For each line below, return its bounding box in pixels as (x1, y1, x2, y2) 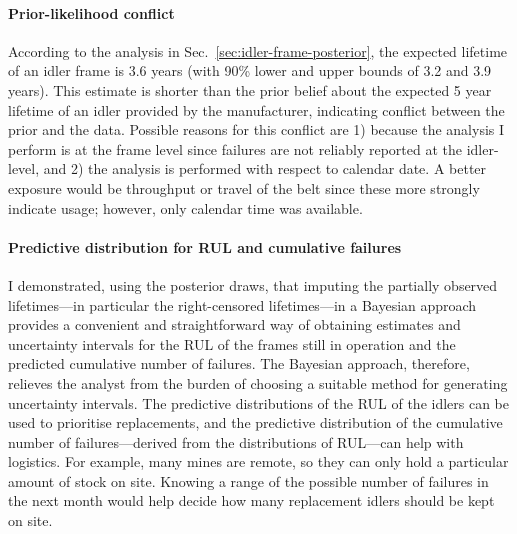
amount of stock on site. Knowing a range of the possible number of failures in (8, 470, 489, 491)
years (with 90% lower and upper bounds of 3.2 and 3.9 (151, 60, 492, 81)
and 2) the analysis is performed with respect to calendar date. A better (43, 158, 487, 179)
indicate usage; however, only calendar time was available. (8, 197, 363, 218)
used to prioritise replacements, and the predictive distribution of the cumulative (8, 412, 503, 433)
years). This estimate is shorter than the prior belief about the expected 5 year (8, 79, 492, 100)
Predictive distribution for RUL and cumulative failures (8, 236, 402, 257)
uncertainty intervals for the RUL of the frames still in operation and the (8, 333, 456, 354)
